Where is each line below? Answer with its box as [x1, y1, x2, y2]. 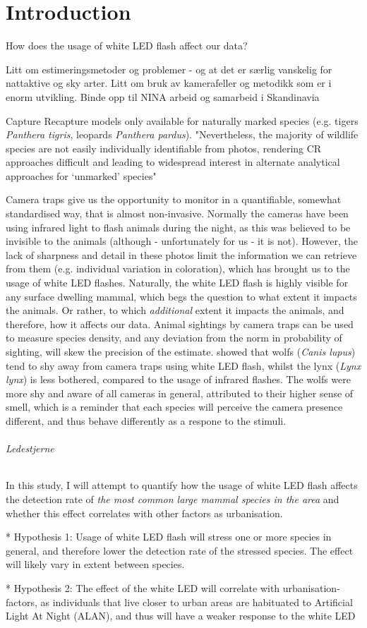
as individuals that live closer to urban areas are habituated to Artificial [40, 594, 353, 609]
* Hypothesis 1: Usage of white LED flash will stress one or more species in [6, 529, 332, 544]
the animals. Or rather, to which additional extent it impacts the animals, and [6, 303, 344, 318]
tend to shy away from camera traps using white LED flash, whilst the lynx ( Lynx [6, 358, 361, 373]
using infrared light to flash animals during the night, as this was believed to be [6, 219, 351, 234]
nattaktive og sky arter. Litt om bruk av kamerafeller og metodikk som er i [6, 76, 332, 90]
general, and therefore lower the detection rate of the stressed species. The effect [6, 543, 354, 557]
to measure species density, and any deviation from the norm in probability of [6, 330, 342, 345]
